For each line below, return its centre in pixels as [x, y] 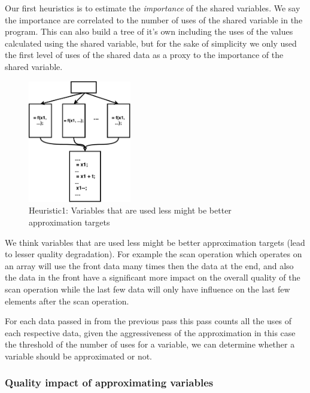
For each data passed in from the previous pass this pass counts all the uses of [148, 321]
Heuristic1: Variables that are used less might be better [130, 210]
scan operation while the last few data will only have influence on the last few [148, 289]
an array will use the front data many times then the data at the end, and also [149, 265]
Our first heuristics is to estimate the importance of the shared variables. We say [153, 8]
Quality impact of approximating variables [109, 383]
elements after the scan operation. [67, 301]
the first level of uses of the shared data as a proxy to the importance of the [144, 55]
